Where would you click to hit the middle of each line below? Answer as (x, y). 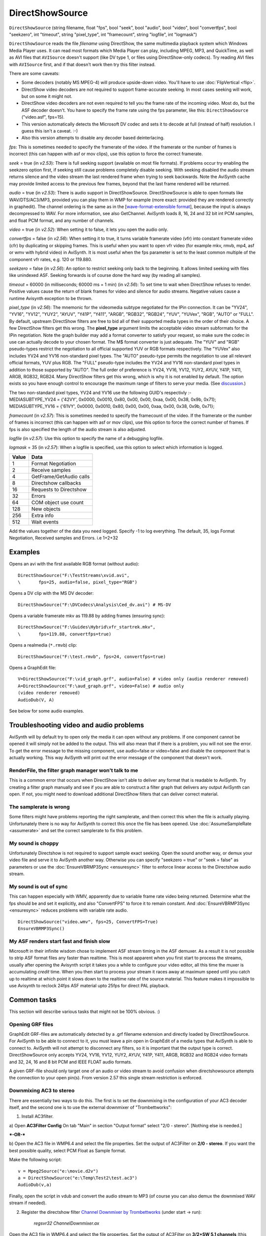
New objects (46, 509)
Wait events (45, 522)
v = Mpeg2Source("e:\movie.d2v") (58, 1171)
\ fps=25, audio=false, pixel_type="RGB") (78, 582)
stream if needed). (28, 1203)
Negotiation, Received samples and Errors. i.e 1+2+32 (64, 538)
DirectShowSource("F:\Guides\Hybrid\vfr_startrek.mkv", (87, 627)
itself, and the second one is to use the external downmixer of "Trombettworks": (90, 1107)
